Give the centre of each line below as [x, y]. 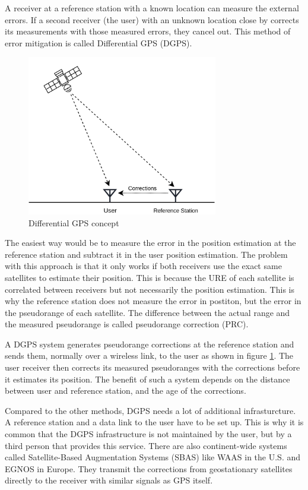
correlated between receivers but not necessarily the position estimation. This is [150, 289]
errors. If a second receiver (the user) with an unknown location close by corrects [152, 19]
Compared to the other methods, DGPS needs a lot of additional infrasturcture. [150, 410]
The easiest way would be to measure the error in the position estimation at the [150, 243]
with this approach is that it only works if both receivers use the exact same [143, 266]
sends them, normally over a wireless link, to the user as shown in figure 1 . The [149, 355]
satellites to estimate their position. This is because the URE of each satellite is [150, 277]
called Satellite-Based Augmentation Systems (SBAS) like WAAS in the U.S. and [153, 457]
